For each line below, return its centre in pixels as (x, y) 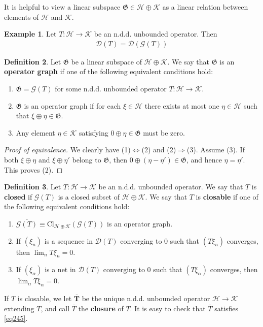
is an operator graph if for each (72, 105)
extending (19, 308)
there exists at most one (182, 105)
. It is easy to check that (168, 308)
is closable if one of (227, 196)
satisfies (227, 308)
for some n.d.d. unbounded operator (111, 88)
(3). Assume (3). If (216, 150)
